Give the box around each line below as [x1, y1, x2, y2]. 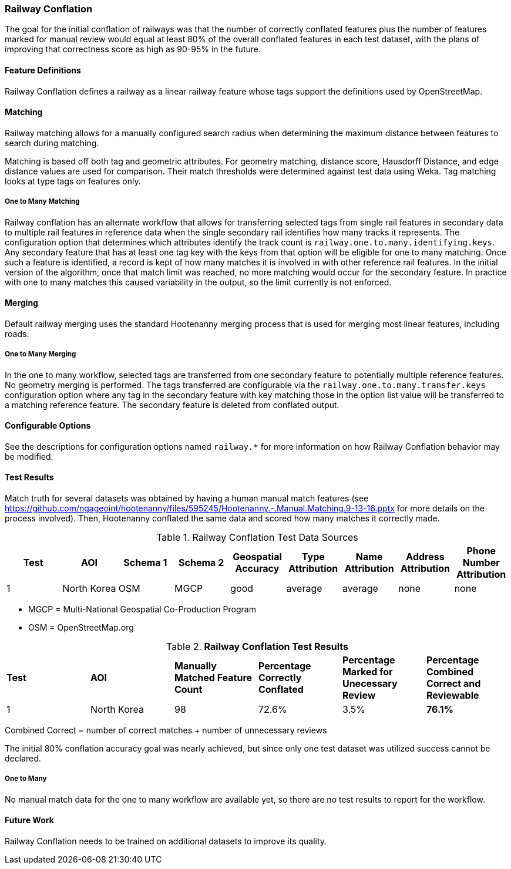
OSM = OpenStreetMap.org [28, 622, 134, 633]
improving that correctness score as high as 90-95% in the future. [5, 44, 261, 55]
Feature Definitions [5, 65, 81, 75]
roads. [5, 328, 29, 339]
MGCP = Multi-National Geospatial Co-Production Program [28, 604, 256, 615]
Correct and [426, 678, 481, 690]
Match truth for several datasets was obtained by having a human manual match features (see [5, 493, 369, 504]
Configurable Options [5, 420, 91, 431]
